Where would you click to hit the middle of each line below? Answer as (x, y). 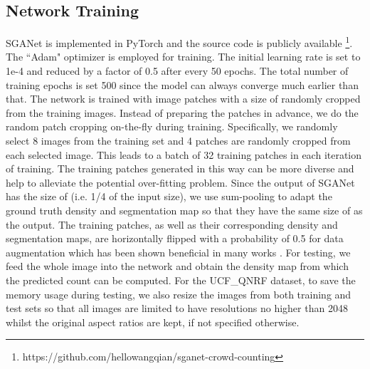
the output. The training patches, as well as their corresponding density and (172, 224)
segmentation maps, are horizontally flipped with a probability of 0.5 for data (175, 238)
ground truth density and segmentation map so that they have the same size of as (184, 210)
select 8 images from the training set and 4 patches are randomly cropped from (178, 141)
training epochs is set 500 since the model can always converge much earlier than (182, 84)
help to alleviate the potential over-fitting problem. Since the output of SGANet (180, 182)
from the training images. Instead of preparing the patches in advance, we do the (182, 112)
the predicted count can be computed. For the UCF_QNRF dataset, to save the (181, 280)
